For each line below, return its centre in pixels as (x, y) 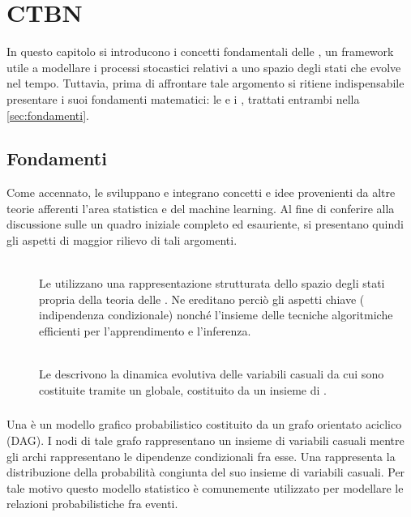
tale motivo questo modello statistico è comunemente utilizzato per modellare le (205, 487)
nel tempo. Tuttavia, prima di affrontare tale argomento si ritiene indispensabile (205, 83)
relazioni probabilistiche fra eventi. (92, 504)
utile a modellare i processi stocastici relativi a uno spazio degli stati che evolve (204, 67)
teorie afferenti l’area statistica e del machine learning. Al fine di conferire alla (201, 208)
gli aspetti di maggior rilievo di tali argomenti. (122, 240)
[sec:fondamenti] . (48, 115)
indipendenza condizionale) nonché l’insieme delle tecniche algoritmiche (216, 315)
